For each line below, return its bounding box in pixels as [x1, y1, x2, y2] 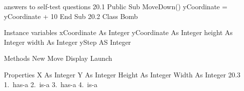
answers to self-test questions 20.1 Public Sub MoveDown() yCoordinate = [4, 1, 227, 11]
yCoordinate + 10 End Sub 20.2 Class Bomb [4, 11, 138, 21]
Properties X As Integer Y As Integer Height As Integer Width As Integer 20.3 [4, 69, 241, 79]
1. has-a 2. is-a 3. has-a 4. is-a [4, 79, 98, 89]
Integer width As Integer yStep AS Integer [4, 36, 131, 47]
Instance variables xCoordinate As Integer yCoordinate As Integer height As [4, 27, 233, 37]
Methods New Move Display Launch [4, 53, 112, 63]
